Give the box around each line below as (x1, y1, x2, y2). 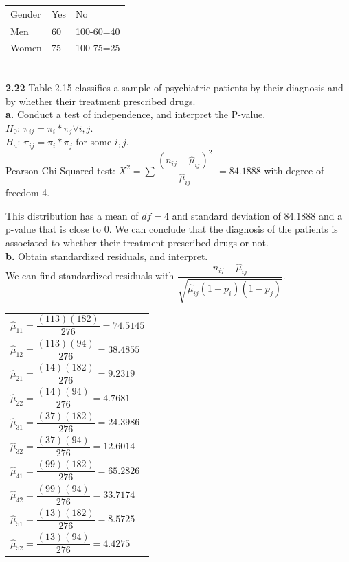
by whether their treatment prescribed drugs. (5, 93, 196, 108)
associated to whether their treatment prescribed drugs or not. (5, 235, 269, 249)
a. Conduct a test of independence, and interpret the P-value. (5, 107, 266, 121)
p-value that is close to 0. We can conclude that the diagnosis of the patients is (5, 222, 338, 236)
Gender (10, 6, 41, 21)
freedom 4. (5, 185, 50, 200)
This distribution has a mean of (5, 208, 139, 222)
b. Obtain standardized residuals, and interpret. (5, 248, 208, 263)
